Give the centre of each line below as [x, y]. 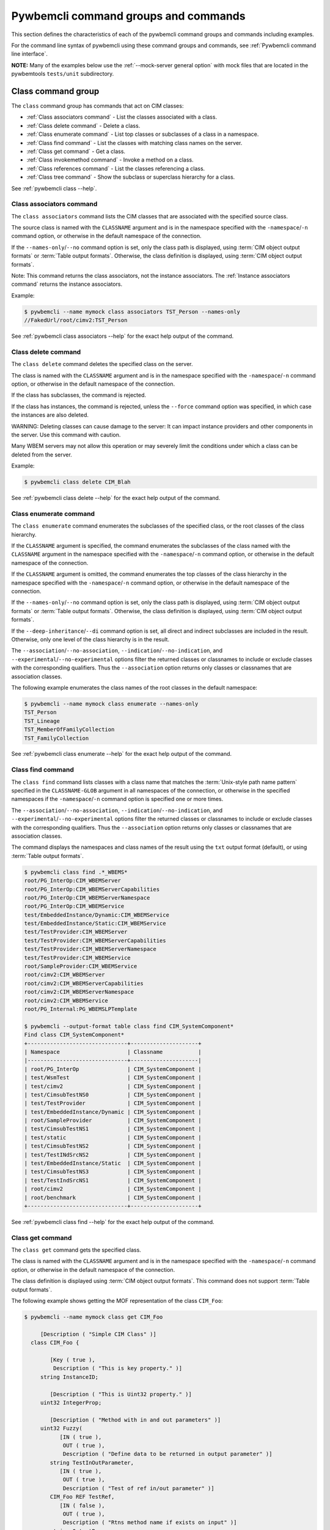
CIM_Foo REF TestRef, [82, 1497]
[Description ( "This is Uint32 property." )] [121, 1394]
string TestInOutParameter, [92, 1462]
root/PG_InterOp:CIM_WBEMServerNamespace [87, 897]
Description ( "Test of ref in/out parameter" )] [138, 1488]
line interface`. [30, 54]
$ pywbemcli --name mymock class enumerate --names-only [111, 703]
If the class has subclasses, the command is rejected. [79, 395]
